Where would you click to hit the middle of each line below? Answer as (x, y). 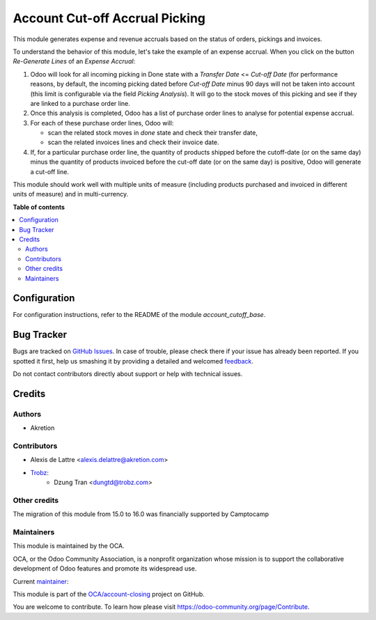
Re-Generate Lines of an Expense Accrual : (74, 61)
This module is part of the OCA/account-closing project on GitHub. (109, 594)
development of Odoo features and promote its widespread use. (105, 568)
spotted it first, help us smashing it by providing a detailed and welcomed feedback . (133, 361)
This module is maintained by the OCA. (69, 546)
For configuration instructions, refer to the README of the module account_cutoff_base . (139, 315)
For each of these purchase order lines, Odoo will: (102, 123)
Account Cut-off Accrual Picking (109, 18)
